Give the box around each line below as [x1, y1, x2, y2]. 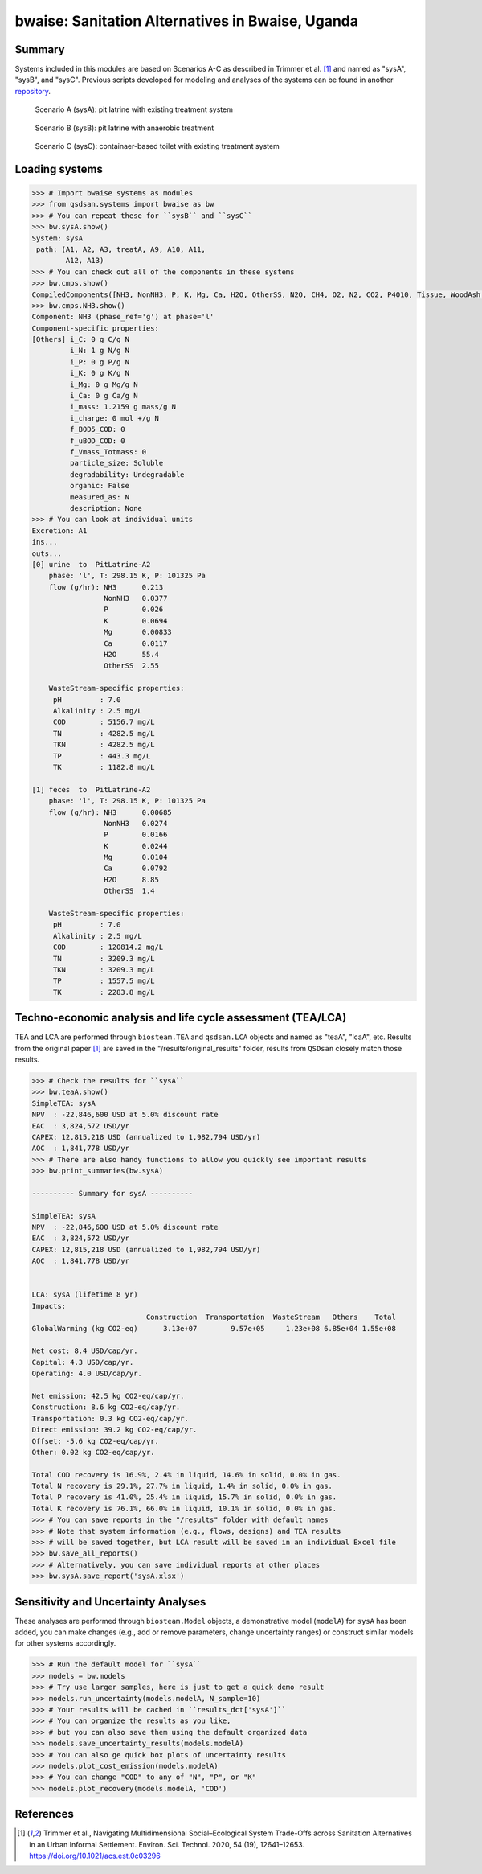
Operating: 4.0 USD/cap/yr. [31, 1369, 142, 1379]
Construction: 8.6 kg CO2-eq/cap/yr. [31, 1403, 181, 1412]
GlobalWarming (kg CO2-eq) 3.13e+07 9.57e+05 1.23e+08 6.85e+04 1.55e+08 [31, 1324, 397, 1333]
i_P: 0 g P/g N [69, 357, 130, 366]
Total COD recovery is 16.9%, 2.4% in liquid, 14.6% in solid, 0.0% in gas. [31, 1470, 341, 1479]
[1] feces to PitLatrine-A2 [31, 785, 151, 794]
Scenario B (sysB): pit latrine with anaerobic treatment [35, 123, 214, 133]
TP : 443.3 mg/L [52, 751, 151, 760]
